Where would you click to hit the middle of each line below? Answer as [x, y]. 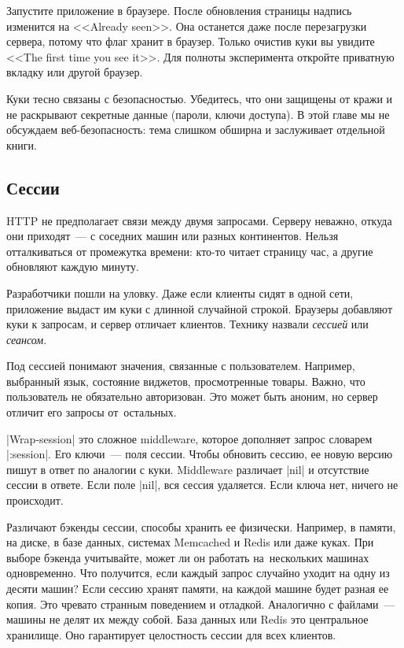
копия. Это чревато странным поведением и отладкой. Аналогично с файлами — [201, 604]
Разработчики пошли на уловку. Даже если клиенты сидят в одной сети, [180, 293]
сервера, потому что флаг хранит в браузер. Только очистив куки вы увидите [191, 41]
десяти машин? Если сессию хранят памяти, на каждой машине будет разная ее [198, 589]
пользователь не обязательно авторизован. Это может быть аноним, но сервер [192, 396]
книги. [22, 144]
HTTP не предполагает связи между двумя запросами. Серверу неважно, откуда [199, 220]
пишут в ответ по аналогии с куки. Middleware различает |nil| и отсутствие [188, 469]
